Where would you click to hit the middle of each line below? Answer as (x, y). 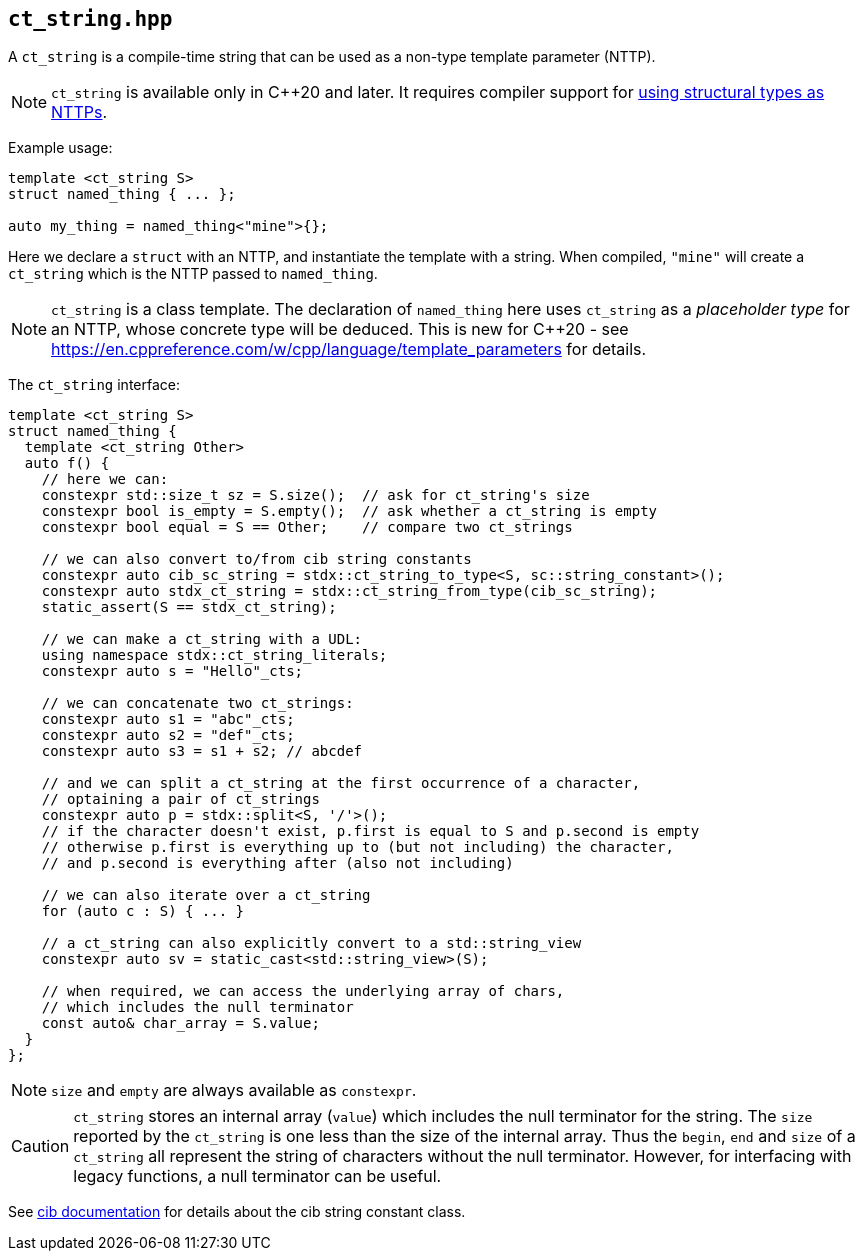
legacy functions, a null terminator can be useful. (257, 1176)
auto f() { (67, 463)
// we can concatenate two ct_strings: (197, 703)
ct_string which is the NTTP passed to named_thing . (193, 274)
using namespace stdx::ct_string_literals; (214, 655)
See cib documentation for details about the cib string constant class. (237, 1212)
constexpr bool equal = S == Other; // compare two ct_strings (307, 527)
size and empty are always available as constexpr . (234, 1090)
